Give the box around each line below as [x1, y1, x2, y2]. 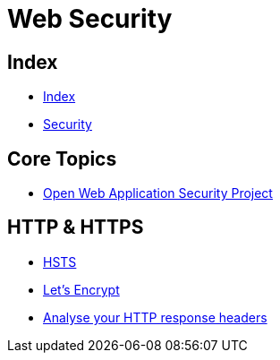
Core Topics [7, 147, 117, 170]
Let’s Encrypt [43, 281, 120, 297]
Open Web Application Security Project [43, 185, 273, 201]
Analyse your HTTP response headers [43, 309, 267, 325]
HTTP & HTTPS [7, 216, 144, 239]
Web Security [7, 4, 173, 34]
